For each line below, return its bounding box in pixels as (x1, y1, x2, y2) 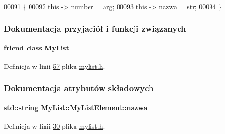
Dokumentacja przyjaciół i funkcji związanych (4, 22, 186, 34)
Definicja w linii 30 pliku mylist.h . (4, 121, 105, 131)
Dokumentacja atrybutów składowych (4, 82, 154, 94)
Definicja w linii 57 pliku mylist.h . (4, 61, 105, 71)
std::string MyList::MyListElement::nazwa (4, 102, 148, 113)
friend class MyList (4, 43, 69, 53)
